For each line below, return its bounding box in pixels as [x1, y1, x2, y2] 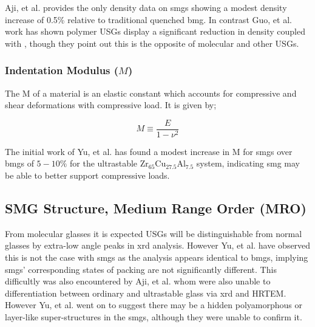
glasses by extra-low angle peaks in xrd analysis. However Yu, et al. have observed [5, 239, 311, 252]
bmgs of [5, 157, 34, 170]
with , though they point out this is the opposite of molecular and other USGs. [5, 36, 299, 49]
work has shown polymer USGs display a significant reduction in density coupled [5, 25, 305, 38]
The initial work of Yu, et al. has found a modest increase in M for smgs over [5, 145, 293, 157]
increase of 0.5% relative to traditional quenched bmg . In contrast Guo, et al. [5, 13, 292, 26]
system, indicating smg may [196, 157, 300, 170]
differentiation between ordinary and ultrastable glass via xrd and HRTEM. [5, 286, 286, 299]
